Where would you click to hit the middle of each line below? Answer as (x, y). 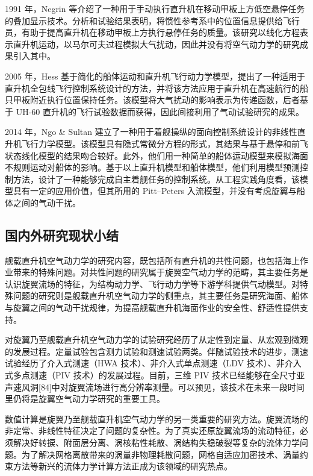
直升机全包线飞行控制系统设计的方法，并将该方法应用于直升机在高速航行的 (152, 88)
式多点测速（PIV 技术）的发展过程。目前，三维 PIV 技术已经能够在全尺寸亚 (155, 375)
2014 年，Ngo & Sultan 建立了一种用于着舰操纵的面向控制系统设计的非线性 (151, 132)
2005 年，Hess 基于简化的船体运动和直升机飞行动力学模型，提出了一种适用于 (155, 76)
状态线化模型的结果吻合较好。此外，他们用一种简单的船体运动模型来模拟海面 (156, 155)
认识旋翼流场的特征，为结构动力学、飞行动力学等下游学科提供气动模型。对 (152, 283)
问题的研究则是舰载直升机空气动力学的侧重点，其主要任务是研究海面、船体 (160, 296)
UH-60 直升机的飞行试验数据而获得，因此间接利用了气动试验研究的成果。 (160, 111)
